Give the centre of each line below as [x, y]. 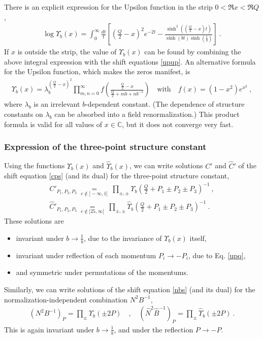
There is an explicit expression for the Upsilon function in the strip [108, 7]
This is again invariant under [49, 329]
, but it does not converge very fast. [178, 124]
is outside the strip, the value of [67, 52]
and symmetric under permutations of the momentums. [102, 272]
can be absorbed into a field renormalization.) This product [147, 114]
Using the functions [35, 165]
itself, [198, 238]
